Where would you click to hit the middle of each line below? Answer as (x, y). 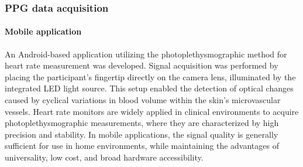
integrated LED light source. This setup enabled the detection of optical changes (149, 88)
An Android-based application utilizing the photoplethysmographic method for (146, 54)
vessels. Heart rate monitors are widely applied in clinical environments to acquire (152, 111)
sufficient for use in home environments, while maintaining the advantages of (142, 146)
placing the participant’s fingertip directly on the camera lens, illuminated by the (150, 76)
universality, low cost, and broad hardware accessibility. (104, 157)
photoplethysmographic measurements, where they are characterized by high (142, 123)
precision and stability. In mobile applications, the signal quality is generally (142, 134)
